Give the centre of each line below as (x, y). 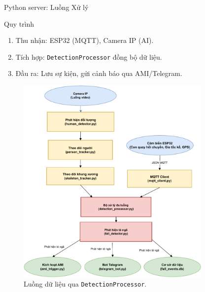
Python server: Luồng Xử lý (46, 7)
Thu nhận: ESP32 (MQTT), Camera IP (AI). (85, 40)
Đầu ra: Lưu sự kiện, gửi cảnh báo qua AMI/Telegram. (99, 73)
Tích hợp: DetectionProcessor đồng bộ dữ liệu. (89, 56)
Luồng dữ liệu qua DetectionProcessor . (85, 284)
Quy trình (19, 23)
